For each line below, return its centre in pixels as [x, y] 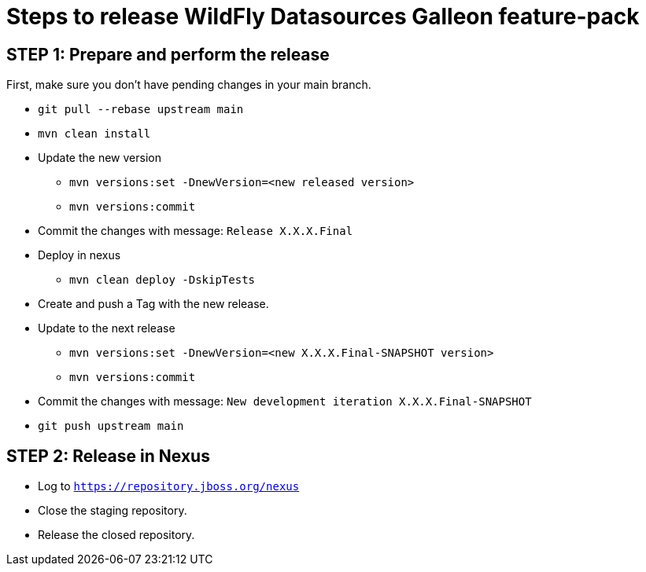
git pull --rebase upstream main [141, 110]
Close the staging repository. [113, 511]
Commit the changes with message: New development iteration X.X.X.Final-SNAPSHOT [285, 401]
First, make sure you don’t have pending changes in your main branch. [189, 85]
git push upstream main [111, 426]
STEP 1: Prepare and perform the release [168, 54]
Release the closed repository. [116, 535]
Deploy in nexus [79, 255]
